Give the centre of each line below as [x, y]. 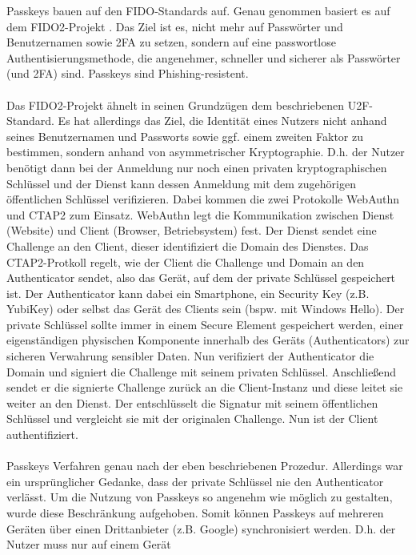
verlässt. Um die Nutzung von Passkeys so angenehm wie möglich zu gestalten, [200, 497]
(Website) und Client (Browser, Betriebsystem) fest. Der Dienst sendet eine [192, 230]
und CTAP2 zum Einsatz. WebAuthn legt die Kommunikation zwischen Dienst [200, 214]
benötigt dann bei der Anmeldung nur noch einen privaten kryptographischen [197, 167]
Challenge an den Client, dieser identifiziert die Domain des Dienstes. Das [188, 245]
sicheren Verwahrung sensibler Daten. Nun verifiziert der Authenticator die [190, 356]
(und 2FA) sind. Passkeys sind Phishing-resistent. [128, 73]
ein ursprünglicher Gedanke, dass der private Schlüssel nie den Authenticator [195, 481]
